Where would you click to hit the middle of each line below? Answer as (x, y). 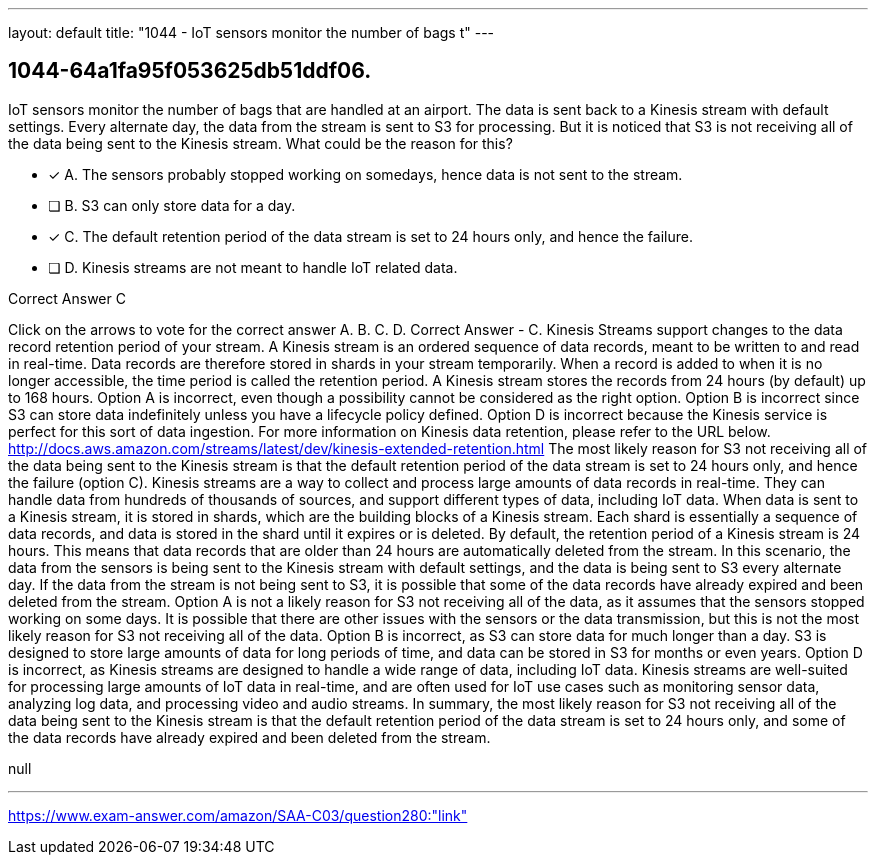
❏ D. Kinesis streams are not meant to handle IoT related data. (253, 267)
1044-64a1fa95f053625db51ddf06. (190, 71)
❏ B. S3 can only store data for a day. (172, 205)
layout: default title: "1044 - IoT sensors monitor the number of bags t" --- (251, 32)
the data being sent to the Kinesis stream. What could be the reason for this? (260, 143)
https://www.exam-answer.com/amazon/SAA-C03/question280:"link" (238, 815)
